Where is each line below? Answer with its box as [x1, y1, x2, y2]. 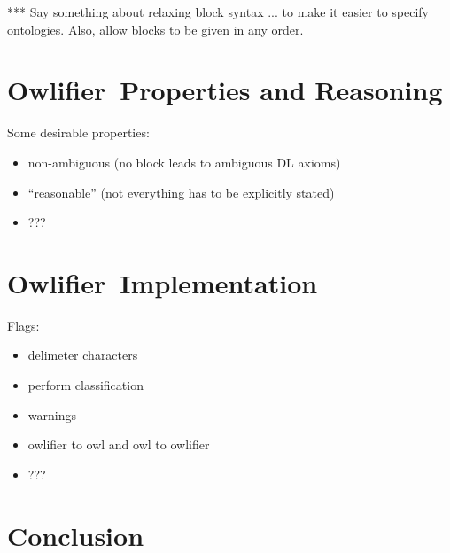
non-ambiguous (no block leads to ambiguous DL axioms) [27, 152, 341, 171]
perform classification [27, 376, 144, 393]
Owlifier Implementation [7, 264, 318, 300]
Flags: [7, 315, 40, 334]
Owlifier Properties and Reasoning [7, 72, 443, 108]
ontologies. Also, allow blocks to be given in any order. [7, 19, 304, 38]
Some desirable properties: [7, 123, 150, 142]
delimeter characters [27, 346, 138, 364]
